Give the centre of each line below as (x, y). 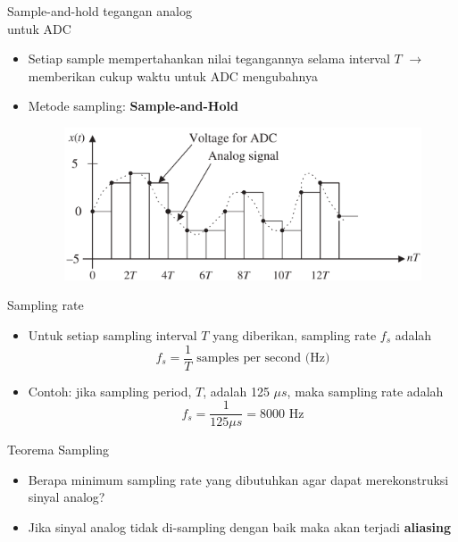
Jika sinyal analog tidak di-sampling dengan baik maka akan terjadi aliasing (240, 527)
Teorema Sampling (58, 450)
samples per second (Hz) (263, 358)
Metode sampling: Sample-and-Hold (133, 106)
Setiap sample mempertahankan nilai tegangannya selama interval (209, 58)
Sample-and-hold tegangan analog (100, 11)
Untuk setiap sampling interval (112, 334)
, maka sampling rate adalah (365, 391)
